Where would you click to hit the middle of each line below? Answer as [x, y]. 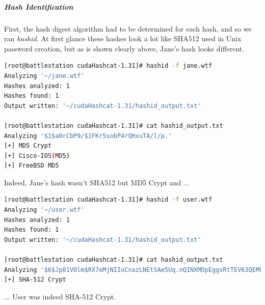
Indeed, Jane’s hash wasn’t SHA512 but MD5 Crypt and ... [97, 182]
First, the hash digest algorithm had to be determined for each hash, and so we [128, 28]
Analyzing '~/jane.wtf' [44, 76]
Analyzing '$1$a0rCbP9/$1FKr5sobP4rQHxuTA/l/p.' [88, 136]
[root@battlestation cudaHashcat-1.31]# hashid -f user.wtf [108, 200]
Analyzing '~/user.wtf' [44, 210]
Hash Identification [39, 6]
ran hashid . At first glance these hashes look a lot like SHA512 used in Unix [123, 38]
